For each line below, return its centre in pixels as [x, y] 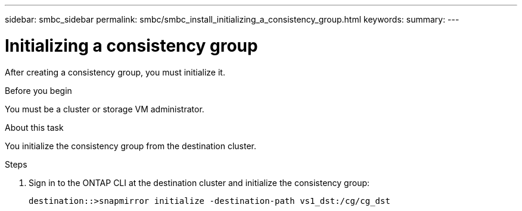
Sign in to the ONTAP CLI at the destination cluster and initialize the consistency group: [199, 182]
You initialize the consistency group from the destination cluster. [131, 146]
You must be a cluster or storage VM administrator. [105, 109]
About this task [34, 127]
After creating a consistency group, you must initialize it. [115, 72]
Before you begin [38, 90]
